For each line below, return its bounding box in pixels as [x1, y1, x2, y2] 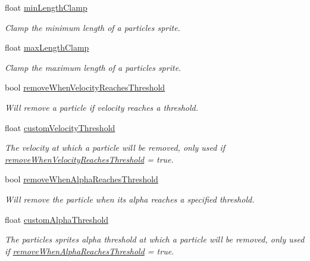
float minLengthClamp [5, 1, 87, 13]
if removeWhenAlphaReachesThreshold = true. [5, 244, 174, 257]
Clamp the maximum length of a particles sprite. [5, 61, 181, 73]
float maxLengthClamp [5, 41, 89, 54]
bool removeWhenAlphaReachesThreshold [5, 173, 158, 185]
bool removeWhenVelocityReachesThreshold [5, 81, 165, 94]
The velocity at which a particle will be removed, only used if [5, 141, 226, 154]
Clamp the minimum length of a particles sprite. [5, 21, 180, 33]
